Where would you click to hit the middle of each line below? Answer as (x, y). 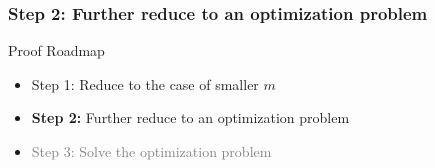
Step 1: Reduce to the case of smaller (145, 83)
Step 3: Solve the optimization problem (151, 151)
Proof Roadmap (56, 50)
